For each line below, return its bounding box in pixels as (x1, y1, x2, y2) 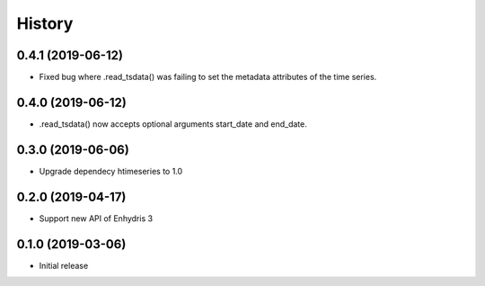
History (16, 13, 74, 33)
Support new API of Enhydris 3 (39, 212, 153, 224)
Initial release (39, 260, 89, 271)
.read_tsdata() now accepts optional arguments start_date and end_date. (39, 118, 307, 130)
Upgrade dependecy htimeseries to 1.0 (39, 165, 183, 176)
